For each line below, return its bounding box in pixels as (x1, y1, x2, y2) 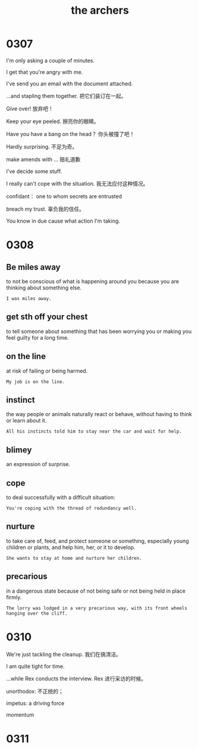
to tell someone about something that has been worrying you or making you (6, 328, 192, 335)
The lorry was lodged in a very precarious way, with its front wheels (6, 605, 187, 611)
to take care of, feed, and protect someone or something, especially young (6, 537, 189, 544)
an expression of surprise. (6, 461, 70, 468)
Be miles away (6, 262, 61, 272)
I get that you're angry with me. (6, 68, 83, 75)
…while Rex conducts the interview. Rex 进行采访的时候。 (6, 675, 147, 682)
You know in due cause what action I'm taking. (6, 217, 121, 224)
